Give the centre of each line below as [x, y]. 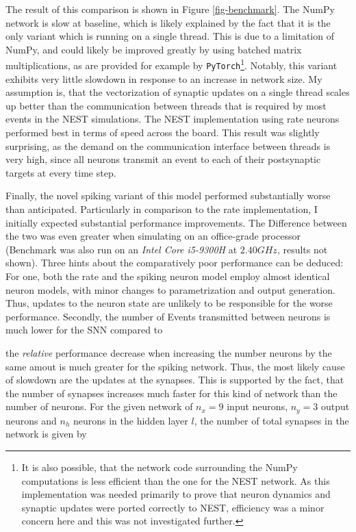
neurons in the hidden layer [130, 420]
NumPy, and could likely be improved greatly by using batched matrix [154, 49]
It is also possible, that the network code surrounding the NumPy [160, 467]
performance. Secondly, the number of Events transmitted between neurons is [168, 316]
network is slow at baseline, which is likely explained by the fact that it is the [168, 22]
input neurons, [257, 406]
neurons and [31, 420]
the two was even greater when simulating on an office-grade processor [153, 236]
